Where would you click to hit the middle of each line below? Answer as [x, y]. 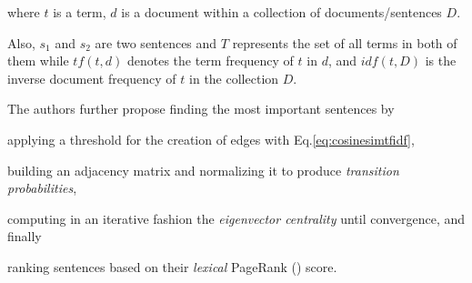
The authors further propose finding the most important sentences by [201, 109]
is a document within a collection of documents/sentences [281, 12]
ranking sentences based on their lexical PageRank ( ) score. [172, 266]
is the [441, 61]
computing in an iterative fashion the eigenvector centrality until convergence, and [236, 218]
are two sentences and [156, 42]
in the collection [234, 78]
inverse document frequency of [92, 78]
